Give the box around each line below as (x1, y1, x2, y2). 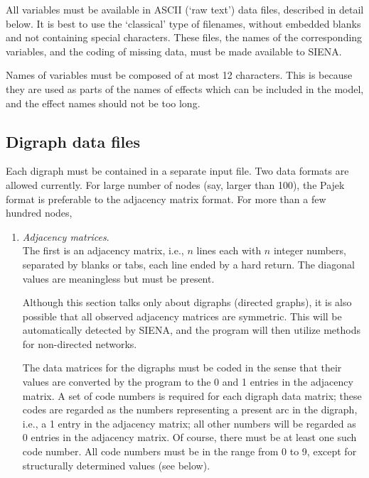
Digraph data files (6, 130, 140, 152)
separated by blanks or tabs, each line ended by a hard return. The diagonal (22, 256, 355, 271)
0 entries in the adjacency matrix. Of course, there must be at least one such (22, 430, 357, 445)
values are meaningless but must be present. (22, 271, 215, 286)
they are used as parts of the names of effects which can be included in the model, (6, 81, 364, 96)
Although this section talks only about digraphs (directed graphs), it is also (22, 295, 352, 310)
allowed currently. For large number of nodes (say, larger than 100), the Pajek (6, 177, 345, 192)
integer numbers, (273, 243, 346, 258)
